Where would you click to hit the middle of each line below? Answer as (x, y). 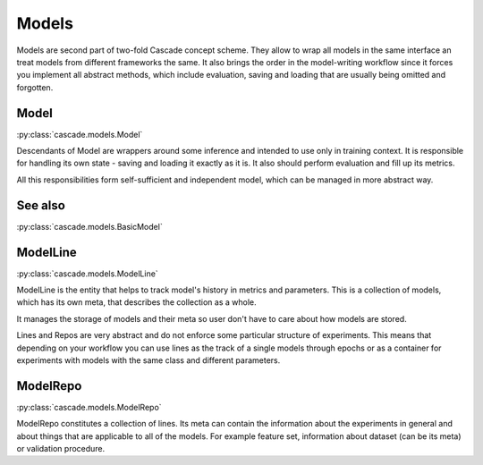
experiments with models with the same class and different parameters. (148, 360)
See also (41, 205)
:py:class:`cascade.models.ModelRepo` (89, 407)
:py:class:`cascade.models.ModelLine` (87, 274)
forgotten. (35, 87)
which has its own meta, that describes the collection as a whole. (136, 302)
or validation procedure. (61, 449)
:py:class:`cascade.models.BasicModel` (89, 226)
